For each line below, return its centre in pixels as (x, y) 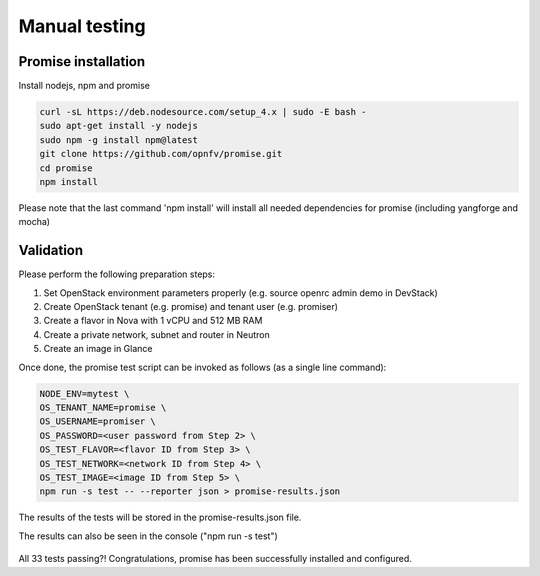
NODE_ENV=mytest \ (84, 393)
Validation (51, 250)
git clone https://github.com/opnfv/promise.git (161, 154)
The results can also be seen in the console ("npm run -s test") (148, 536)
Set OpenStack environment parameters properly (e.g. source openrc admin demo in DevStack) (241, 292)
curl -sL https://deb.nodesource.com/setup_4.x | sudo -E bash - (203, 112)
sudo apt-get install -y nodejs (119, 126)
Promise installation (82, 61)
